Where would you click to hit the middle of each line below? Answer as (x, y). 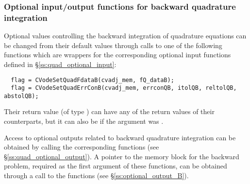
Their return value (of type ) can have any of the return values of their (109, 111)
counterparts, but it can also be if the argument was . (84, 121)
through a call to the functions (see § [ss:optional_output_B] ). (96, 176)
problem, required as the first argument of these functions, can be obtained (116, 166)
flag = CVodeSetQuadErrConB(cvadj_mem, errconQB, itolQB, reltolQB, (124, 88)
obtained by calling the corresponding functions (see (82, 147)
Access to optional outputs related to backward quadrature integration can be (120, 137)
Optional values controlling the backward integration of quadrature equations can (125, 36)
